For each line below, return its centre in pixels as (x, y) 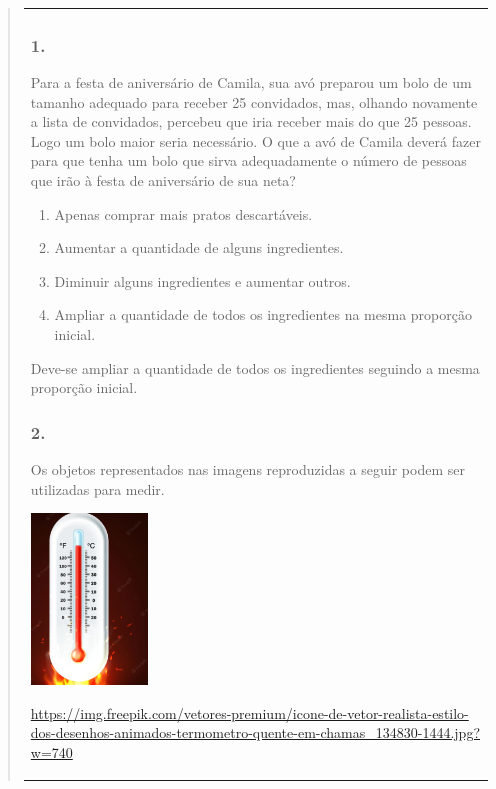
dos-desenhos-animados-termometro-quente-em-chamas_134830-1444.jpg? (255, 732)
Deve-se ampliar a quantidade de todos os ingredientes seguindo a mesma (255, 367)
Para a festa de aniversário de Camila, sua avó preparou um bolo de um (251, 81)
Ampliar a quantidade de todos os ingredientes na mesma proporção (263, 314)
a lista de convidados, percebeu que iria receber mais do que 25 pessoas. (251, 121)
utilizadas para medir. (97, 488)
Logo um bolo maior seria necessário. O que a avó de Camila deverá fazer (255, 140)
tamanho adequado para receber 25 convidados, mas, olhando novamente (254, 101)
